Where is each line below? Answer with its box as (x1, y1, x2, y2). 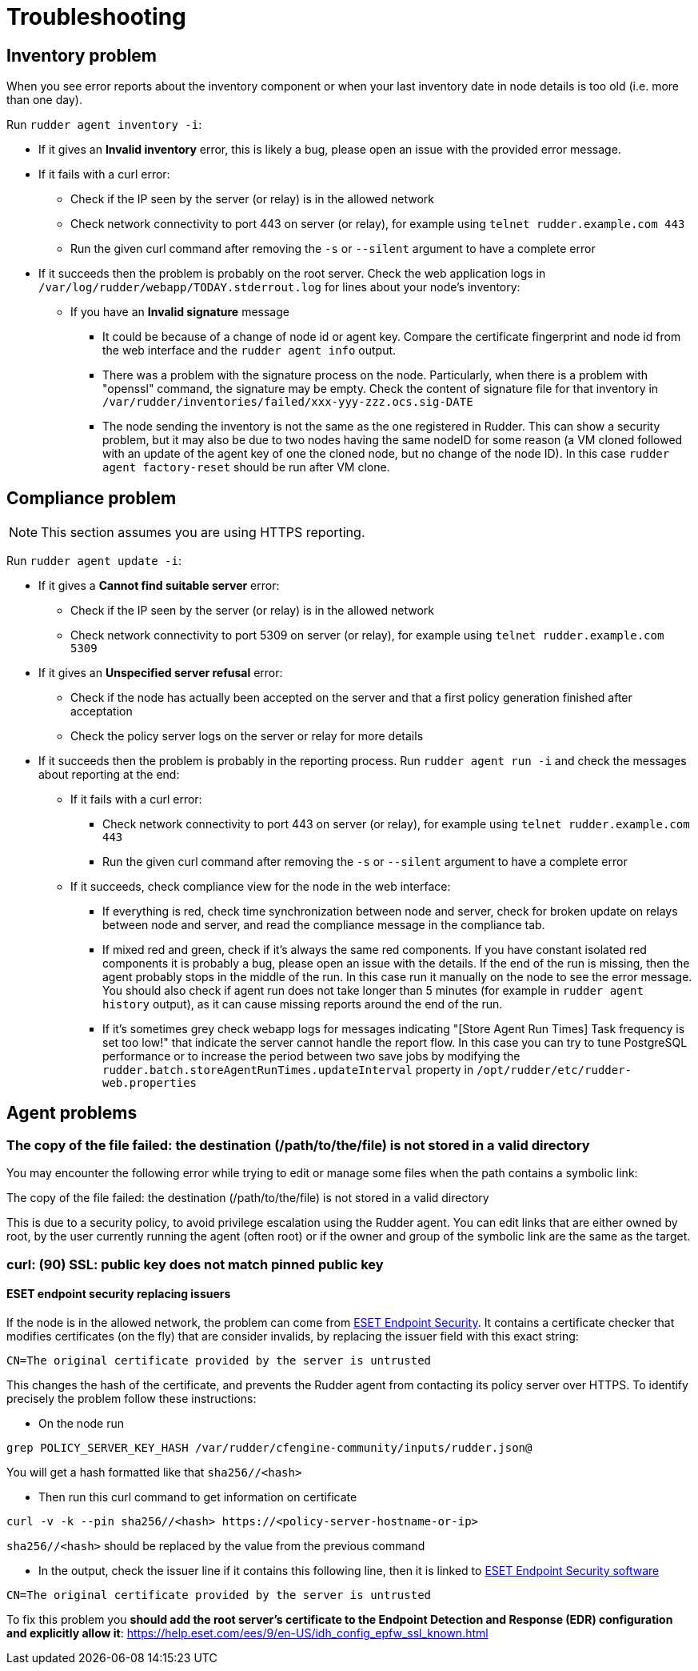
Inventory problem (6, 45, 158, 66)
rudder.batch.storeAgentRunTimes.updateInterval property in (102, 1063, 474, 1077)
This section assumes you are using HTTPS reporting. (41, 524, 365, 541)
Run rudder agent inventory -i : (6, 118, 202, 132)
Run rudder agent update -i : (6, 554, 181, 568)
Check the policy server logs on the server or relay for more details (70, 729, 424, 743)
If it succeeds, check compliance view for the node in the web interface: (70, 880, 451, 894)
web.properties (102, 1076, 197, 1090)
